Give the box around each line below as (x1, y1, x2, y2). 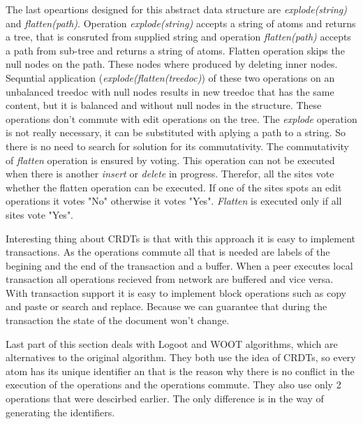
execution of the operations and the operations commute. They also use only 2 (6, 377, 341, 392)
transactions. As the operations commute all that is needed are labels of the (6, 244, 330, 259)
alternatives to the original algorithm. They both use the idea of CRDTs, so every (6, 350, 356, 365)
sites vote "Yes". (6, 207, 74, 221)
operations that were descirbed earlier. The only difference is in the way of (6, 391, 324, 406)
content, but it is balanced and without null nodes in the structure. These (6, 98, 322, 112)
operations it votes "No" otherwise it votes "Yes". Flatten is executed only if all (6, 193, 342, 208)
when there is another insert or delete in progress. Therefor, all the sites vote (6, 166, 334, 181)
